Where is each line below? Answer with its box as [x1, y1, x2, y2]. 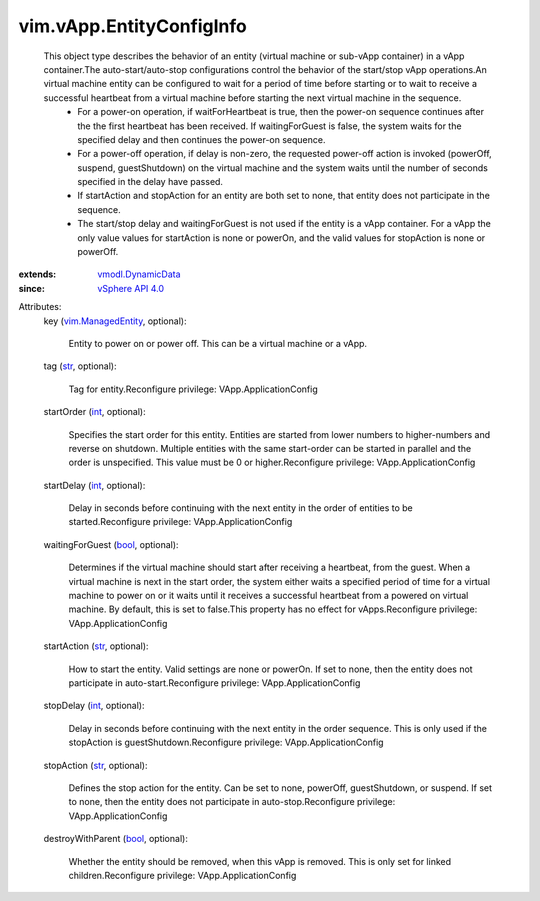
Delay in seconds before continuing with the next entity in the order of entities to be [68, 502, 414, 514]
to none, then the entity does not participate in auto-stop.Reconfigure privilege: [68, 796, 396, 808]
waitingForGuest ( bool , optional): [43, 538, 179, 550]
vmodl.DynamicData [97, 268, 181, 280]
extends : [18, 268, 57, 280]
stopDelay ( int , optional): [43, 700, 145, 712]
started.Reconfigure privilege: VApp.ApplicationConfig [68, 516, 293, 528]
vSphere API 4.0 [97, 282, 165, 294]
